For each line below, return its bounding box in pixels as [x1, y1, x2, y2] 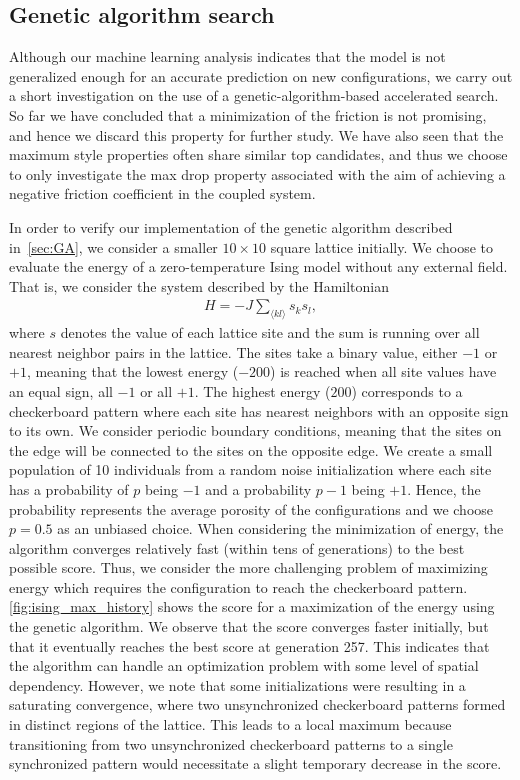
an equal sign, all [9, 380, 113, 401]
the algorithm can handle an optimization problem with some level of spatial [9, 655, 479, 676]
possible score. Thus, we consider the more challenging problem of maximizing [9, 557, 488, 578]
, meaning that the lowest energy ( [26, 361, 239, 382]
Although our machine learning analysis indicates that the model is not [9, 46, 446, 67]
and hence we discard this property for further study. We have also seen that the [9, 124, 504, 145]
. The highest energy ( [194, 380, 331, 401]
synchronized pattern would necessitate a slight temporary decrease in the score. [9, 753, 502, 774]
